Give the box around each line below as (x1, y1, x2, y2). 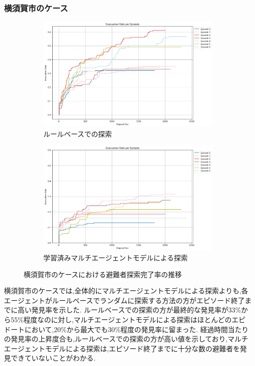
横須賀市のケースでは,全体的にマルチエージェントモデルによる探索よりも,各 (4, 285, 249, 296)
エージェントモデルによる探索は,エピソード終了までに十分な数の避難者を (4, 343, 240, 353)
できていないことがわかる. (10, 353, 96, 363)
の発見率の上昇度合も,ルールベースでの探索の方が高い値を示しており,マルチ (4, 334, 249, 344)
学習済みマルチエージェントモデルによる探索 (43, 252, 188, 262)
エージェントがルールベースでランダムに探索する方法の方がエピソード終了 (4, 295, 245, 305)
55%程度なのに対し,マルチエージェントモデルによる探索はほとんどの (10, 314, 232, 324)
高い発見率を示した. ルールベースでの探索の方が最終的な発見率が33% (17, 305, 241, 315)
